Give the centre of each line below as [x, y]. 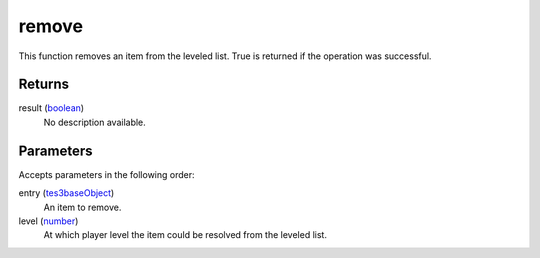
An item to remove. [82, 207]
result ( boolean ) [51, 108]
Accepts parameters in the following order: [106, 174]
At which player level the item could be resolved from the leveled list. [185, 235]
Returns [44, 84]
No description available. [95, 122]
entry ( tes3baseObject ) [66, 193]
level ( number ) [48, 221]
